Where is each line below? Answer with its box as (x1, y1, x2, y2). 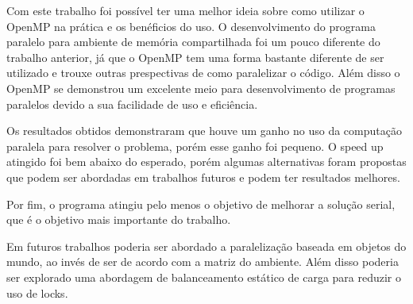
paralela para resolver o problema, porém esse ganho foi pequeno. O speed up (6, 137, 384, 154)
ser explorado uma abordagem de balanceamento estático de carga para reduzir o (6, 268, 402, 285)
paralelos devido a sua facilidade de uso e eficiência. (6, 95, 258, 112)
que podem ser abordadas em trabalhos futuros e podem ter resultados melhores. (6, 168, 400, 185)
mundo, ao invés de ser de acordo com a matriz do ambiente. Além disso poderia (6, 253, 399, 270)
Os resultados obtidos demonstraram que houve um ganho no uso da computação (6, 122, 402, 139)
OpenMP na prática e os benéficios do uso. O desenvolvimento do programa (6, 17, 376, 34)
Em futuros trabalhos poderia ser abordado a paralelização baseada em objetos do (6, 237, 407, 254)
